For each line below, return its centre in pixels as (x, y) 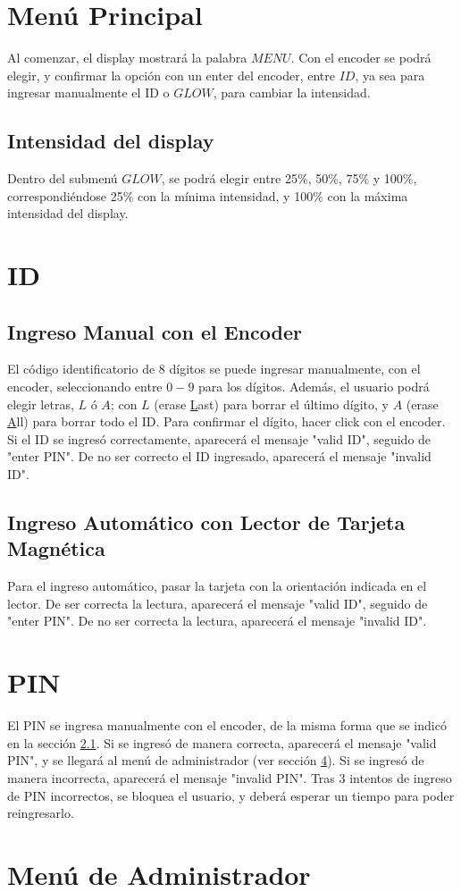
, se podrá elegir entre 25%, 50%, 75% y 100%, (289, 178)
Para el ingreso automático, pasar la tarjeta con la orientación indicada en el (217, 586)
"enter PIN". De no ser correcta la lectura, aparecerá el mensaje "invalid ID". (217, 621)
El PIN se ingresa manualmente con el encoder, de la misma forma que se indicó (227, 725)
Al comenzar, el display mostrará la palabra (127, 58)
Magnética (56, 548)
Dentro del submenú (63, 178)
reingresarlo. (41, 813)
